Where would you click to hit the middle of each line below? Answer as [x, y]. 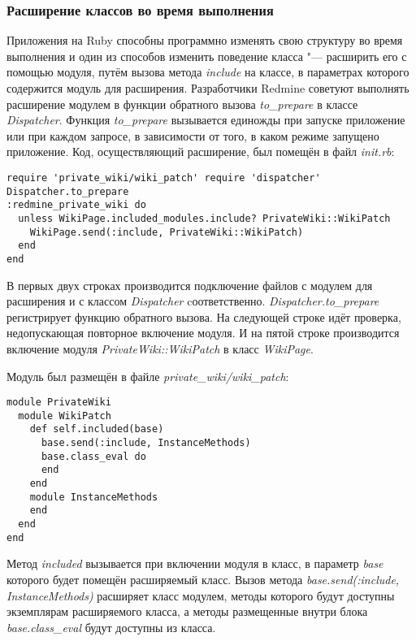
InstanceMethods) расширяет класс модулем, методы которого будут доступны [201, 595]
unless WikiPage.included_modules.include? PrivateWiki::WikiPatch [204, 218]
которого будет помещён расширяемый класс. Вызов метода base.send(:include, [203, 579]
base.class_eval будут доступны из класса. [111, 627]
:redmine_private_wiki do [76, 205]
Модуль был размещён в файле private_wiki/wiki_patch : [148, 376]
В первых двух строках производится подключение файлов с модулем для [190, 285]
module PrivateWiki [59, 403]
